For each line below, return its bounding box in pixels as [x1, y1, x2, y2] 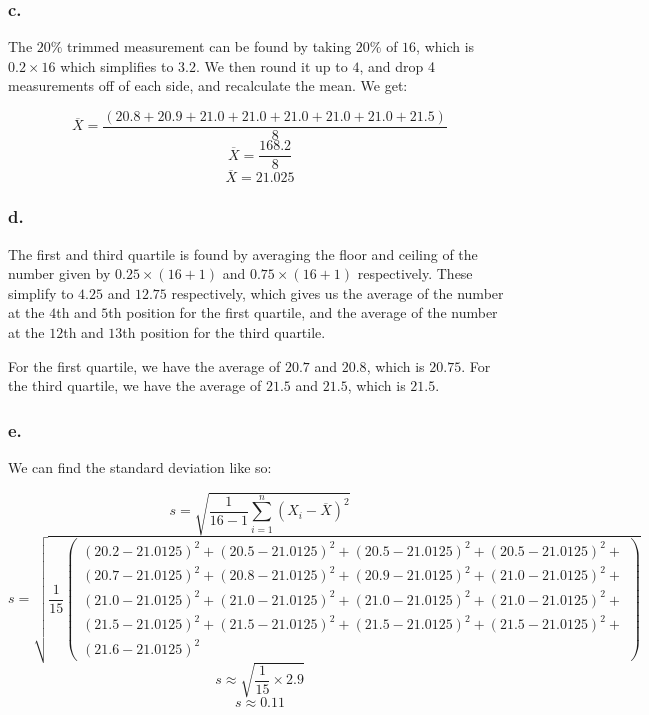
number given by [8, 263, 111, 284]
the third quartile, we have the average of [8, 375, 262, 396]
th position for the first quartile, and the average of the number [108, 302, 498, 323]
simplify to [8, 282, 74, 303]
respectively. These [357, 263, 473, 284]
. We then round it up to [196, 55, 348, 76]
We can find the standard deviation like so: [8, 456, 272, 477]
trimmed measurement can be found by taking [67, 36, 352, 57]
